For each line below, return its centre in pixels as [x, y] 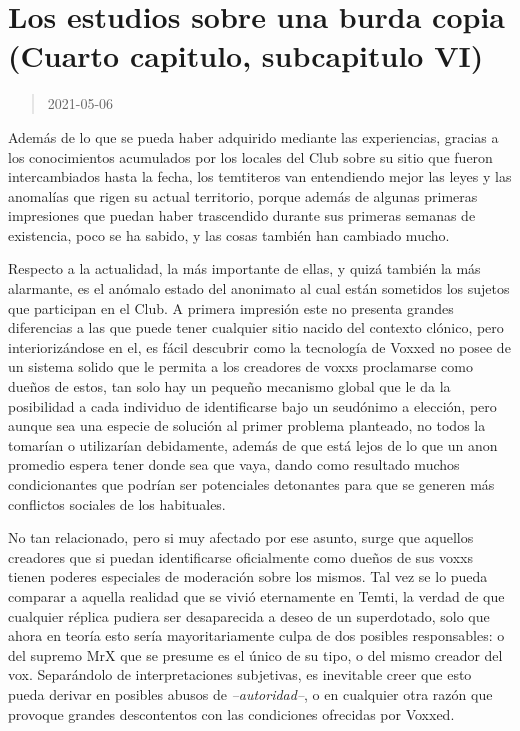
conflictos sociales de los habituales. [117, 503]
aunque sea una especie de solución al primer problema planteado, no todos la [247, 425]
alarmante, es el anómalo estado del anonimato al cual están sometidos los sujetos [259, 288]
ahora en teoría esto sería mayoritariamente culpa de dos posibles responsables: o [256, 635]
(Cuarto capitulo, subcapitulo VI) [246, 55]
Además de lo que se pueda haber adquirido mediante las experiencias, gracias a [253, 136]
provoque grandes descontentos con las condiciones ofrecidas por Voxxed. [231, 713]
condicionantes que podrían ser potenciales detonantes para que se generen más [251, 484]
